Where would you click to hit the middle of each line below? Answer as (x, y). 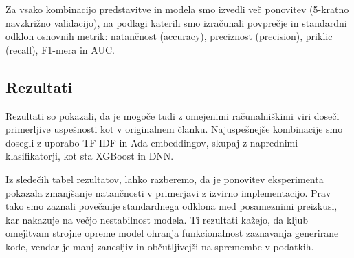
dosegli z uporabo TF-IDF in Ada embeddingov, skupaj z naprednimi (152, 142)
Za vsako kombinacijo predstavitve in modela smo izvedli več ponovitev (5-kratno (177, 9)
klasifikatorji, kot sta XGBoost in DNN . (90, 156)
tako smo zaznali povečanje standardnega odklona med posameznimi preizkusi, (172, 206)
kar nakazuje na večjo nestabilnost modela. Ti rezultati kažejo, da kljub (157, 219)
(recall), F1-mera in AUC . (60, 49)
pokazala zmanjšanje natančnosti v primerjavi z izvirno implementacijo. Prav (168, 192)
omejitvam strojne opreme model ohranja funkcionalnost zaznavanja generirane (172, 233)
